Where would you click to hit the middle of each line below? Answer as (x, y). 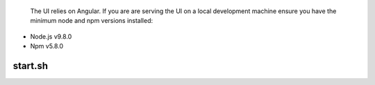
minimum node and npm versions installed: (91, 21)
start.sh (31, 66)
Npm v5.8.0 (47, 46)
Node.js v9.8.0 (51, 36)
